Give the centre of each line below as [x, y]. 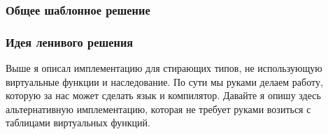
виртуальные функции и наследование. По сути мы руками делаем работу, [164, 81]
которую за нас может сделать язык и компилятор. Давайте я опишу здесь [163, 95]
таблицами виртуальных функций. [78, 122]
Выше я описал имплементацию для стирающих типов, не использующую [164, 68]
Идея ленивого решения [70, 42]
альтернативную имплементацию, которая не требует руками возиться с [158, 109]
